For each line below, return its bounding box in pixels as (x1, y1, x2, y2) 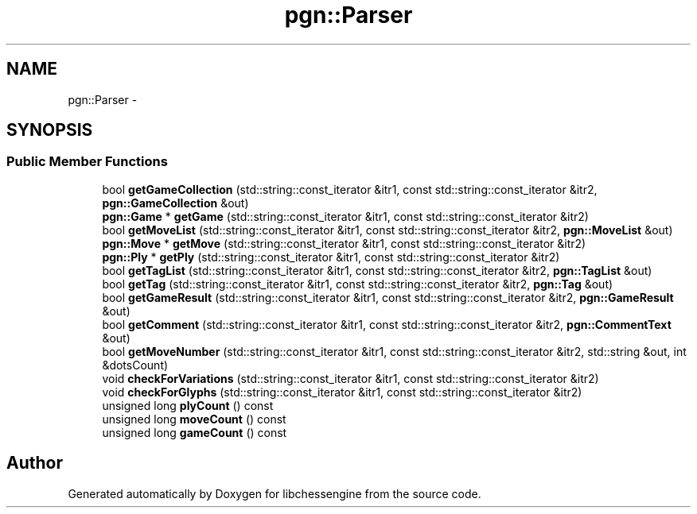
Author (6, 453, 63, 473)
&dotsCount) (102, 357, 169, 372)
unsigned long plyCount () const (102, 398, 274, 412)
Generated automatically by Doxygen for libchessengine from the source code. (68, 486, 481, 500)
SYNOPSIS (6, 120, 93, 141)
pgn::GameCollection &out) (102, 195, 249, 210)
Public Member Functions (6, 153, 168, 170)
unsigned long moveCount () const (102, 412, 286, 426)
